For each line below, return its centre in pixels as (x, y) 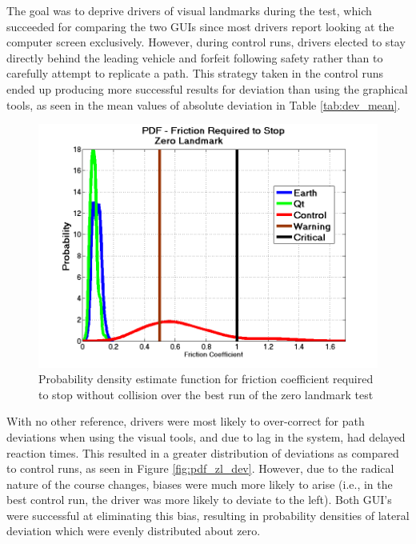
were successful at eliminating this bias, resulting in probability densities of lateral (208, 515)
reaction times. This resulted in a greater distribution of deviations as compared (203, 452)
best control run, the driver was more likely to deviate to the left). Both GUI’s (199, 500)
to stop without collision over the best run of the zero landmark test (206, 394)
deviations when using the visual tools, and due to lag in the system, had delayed (206, 436)
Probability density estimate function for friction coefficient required (206, 379)
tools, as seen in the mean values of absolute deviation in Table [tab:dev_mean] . (204, 104)
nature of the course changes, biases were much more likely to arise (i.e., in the (200, 484)
